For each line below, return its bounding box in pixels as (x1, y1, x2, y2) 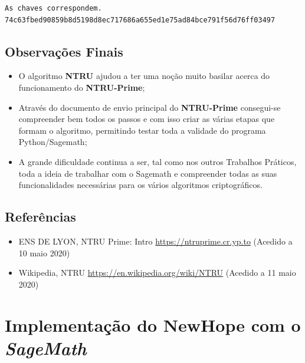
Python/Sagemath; (18, 136, 87, 148)
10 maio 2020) (18, 246, 70, 259)
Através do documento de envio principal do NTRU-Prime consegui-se (18, 101, 281, 113)
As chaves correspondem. (5, 4, 102, 12)
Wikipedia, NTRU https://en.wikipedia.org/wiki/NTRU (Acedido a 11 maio (18, 266, 296, 279)
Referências (5, 207, 76, 226)
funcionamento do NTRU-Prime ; (18, 81, 145, 93)
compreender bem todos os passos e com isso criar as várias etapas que (18, 113, 275, 125)
